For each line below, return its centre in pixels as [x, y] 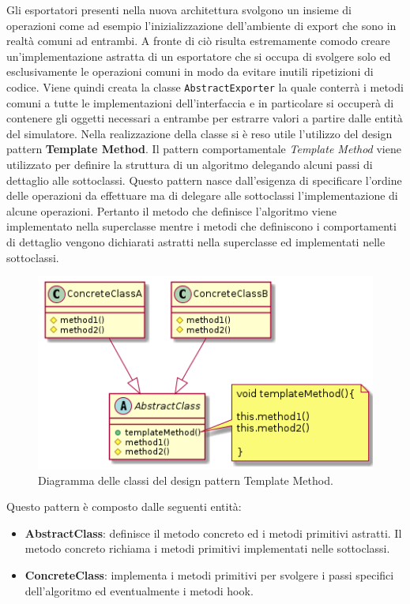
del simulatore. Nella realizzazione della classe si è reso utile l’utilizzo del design [199, 133]
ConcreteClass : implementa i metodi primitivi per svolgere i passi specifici [209, 575]
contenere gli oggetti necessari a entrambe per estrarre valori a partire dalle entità [205, 118]
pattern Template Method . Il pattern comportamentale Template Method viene [204, 149]
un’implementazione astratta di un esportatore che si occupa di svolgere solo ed [199, 56]
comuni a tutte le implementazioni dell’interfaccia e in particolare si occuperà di [200, 102]
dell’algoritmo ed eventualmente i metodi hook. [139, 590]
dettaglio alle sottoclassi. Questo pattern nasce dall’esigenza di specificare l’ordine [204, 180]
